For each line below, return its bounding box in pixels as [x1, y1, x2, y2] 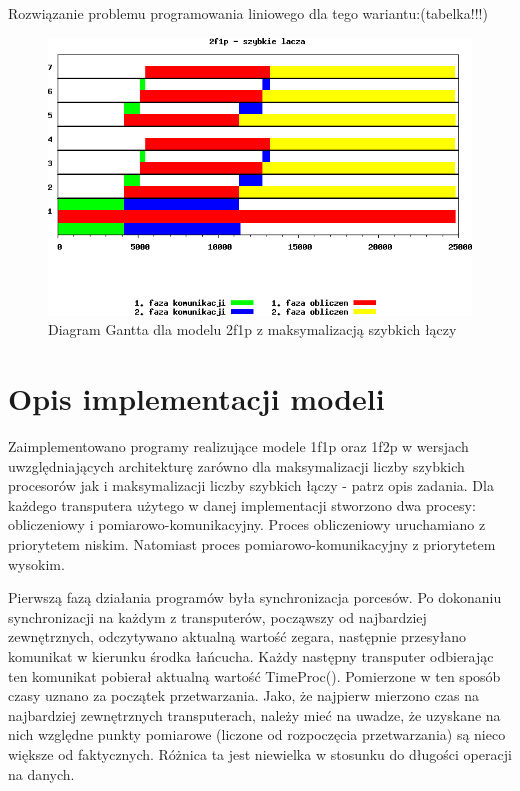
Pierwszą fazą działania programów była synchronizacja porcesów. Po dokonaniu [8, 587, 502, 608]
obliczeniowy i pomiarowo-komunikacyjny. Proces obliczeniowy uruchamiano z [8, 514, 486, 535]
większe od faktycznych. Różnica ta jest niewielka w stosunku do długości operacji [8, 743, 512, 764]
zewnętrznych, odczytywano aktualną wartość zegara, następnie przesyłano [8, 626, 467, 647]
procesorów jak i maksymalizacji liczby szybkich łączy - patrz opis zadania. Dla [8, 475, 494, 496]
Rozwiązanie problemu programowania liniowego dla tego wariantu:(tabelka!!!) [8, 3, 488, 23]
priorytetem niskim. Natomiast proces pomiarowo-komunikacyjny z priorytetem [8, 533, 496, 554]
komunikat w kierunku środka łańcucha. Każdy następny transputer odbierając [8, 645, 494, 666]
